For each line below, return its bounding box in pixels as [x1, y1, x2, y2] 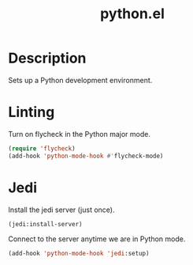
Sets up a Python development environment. [8, 75, 153, 85]
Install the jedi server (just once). [8, 205, 115, 214]
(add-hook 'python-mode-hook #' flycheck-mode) [8, 152, 164, 160]
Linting [8, 104, 55, 121]
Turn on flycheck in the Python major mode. [8, 129, 151, 138]
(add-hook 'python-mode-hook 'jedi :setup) [8, 250, 150, 258]
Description [8, 49, 87, 67]
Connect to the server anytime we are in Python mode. [8, 234, 186, 244]
